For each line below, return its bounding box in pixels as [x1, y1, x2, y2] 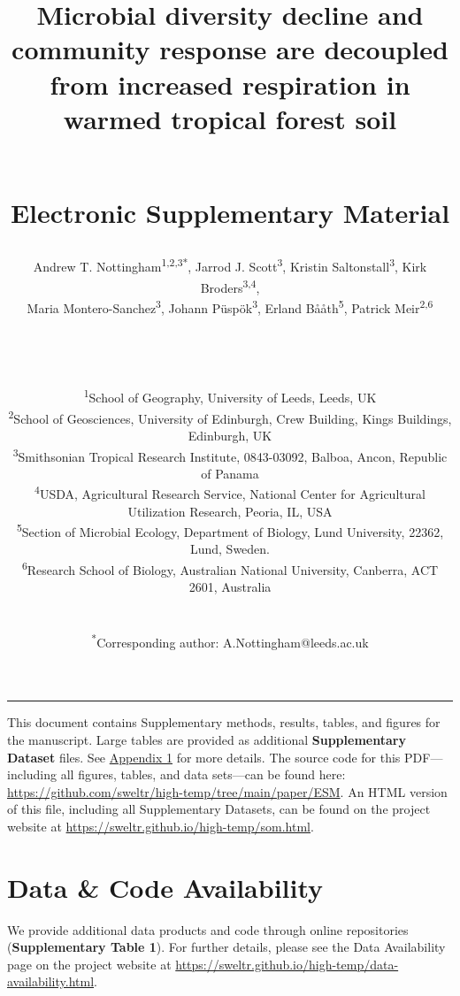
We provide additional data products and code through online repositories [7, 920, 409, 939]
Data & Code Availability [7, 869, 324, 905]
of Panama [201, 464, 259, 482]
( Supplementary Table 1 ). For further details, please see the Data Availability [7, 938, 446, 956]
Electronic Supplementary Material [10, 195, 450, 231]
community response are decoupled [11, 31, 448, 67]
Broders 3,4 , [200, 275, 260, 296]
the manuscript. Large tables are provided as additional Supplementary [7, 730, 406, 748]
